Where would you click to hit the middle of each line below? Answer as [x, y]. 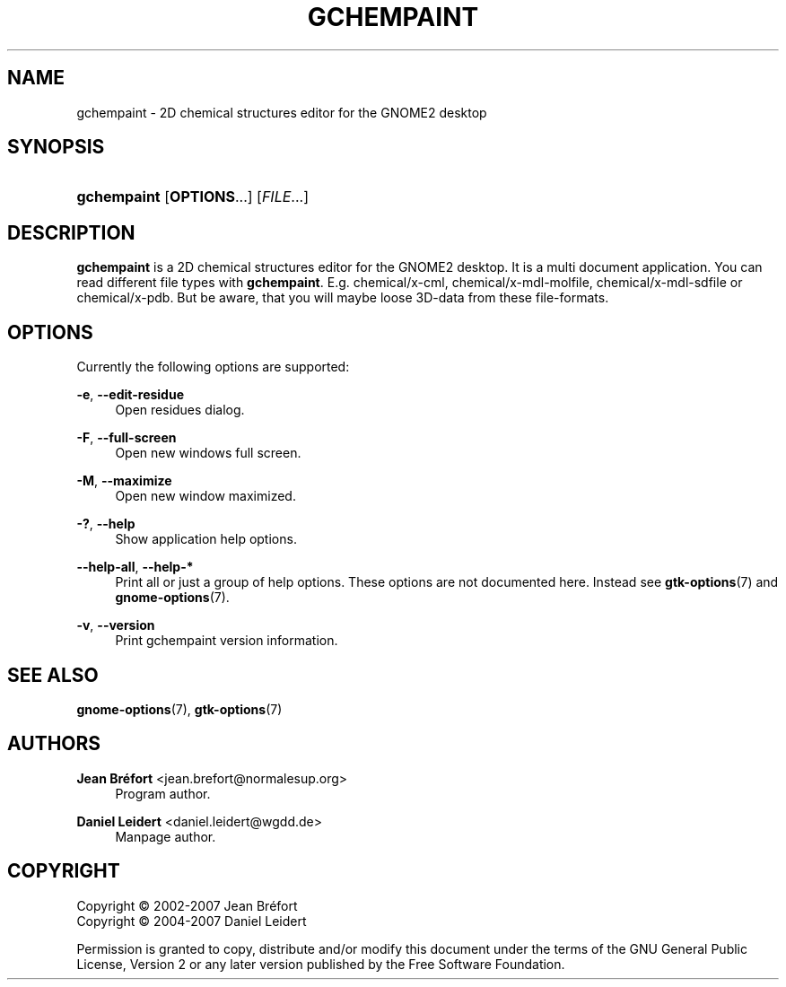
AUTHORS [54, 744]
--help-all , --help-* [135, 567]
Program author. [163, 793]
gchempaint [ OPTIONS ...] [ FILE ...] [193, 197]
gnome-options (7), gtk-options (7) [179, 709]
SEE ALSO [53, 675]
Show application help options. [206, 539]
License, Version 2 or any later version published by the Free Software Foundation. [321, 964]
